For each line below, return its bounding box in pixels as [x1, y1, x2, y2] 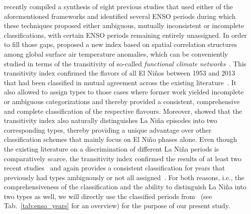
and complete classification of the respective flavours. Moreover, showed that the [4, 106, 242, 116]
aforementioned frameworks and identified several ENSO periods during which [4, 11, 236, 21]
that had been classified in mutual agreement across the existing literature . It [4, 77, 236, 87]
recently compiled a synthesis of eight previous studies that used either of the [4, 1, 233, 11]
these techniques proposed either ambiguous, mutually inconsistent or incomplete [4, 20, 244, 31]
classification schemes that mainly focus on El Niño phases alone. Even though [4, 134, 237, 144]
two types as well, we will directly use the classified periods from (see [4, 191, 212, 201]
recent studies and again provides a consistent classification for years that [4, 163, 225, 173]
